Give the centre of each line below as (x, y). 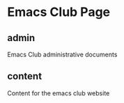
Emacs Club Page (59, 12)
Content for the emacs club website (59, 93)
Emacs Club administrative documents (62, 54)
